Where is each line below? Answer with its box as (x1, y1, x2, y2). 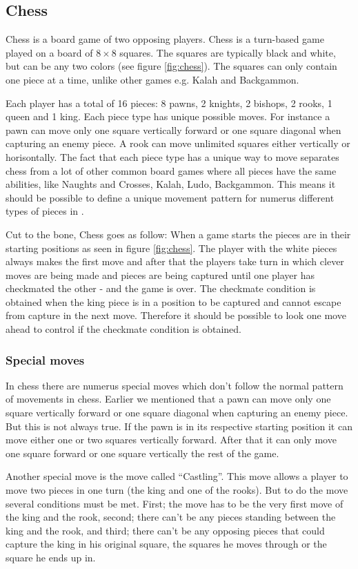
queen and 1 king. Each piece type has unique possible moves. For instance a (6, 109, 330, 124)
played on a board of (6, 45, 93, 59)
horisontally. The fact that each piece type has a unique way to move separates (6, 149, 339, 164)
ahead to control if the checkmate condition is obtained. (6, 322, 241, 336)
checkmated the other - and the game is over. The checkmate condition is (6, 281, 316, 296)
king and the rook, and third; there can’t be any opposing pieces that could (6, 523, 325, 537)
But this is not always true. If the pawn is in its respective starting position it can (6, 418, 352, 433)
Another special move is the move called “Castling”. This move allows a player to (6, 469, 348, 483)
